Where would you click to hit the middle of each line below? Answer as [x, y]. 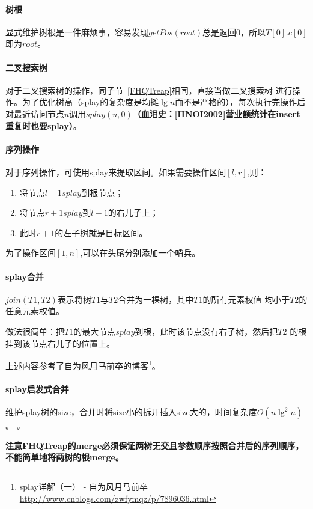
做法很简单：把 [35, 331]
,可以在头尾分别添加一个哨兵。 [140, 253]
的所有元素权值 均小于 [246, 299]
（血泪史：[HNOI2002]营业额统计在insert [216, 113]
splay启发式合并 [37, 389]
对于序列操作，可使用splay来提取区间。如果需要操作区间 [116, 172]
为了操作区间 [31, 253]
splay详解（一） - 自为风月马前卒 [84, 486]
